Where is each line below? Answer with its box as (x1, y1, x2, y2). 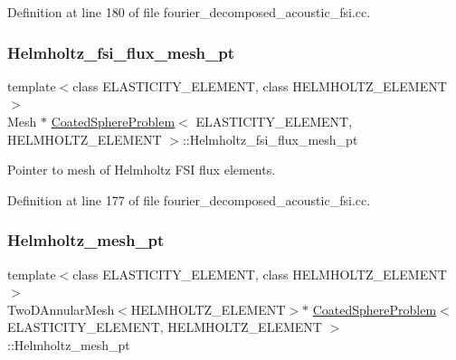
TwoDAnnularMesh (7, 299, 115, 318)
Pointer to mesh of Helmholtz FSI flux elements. (7, 160, 276, 179)
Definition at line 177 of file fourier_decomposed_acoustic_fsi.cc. (7, 190, 371, 209)
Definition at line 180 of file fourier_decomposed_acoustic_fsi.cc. (7, 3, 371, 21)
